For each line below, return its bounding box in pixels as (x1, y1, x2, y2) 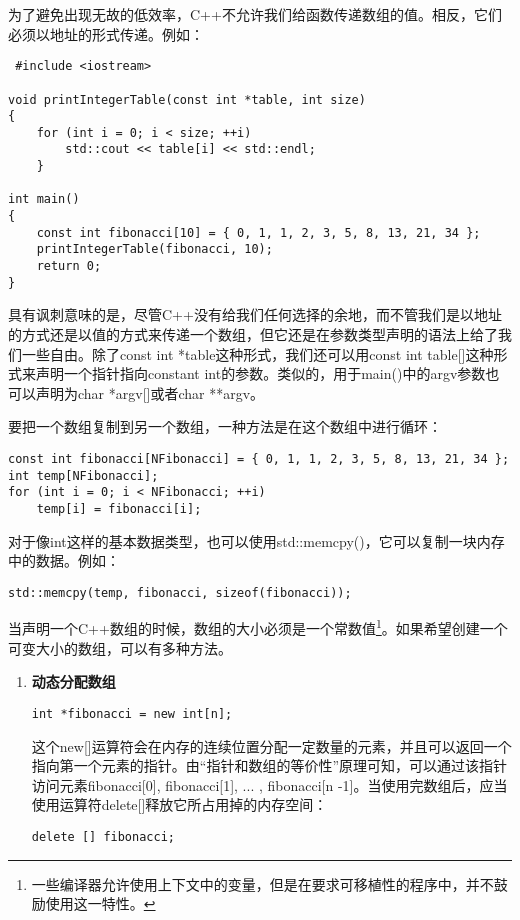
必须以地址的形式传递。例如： (8, 23, 204, 44)
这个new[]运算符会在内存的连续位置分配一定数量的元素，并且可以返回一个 (31, 735, 512, 756)
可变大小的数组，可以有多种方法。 (8, 637, 232, 658)
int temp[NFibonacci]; (8, 468, 159, 483)
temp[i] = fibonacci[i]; (36, 501, 202, 516)
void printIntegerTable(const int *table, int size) (8, 92, 366, 107)
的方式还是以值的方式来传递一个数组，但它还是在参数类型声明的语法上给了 (8, 323, 498, 344)
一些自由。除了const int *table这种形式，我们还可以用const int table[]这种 (21, 343, 494, 364)
